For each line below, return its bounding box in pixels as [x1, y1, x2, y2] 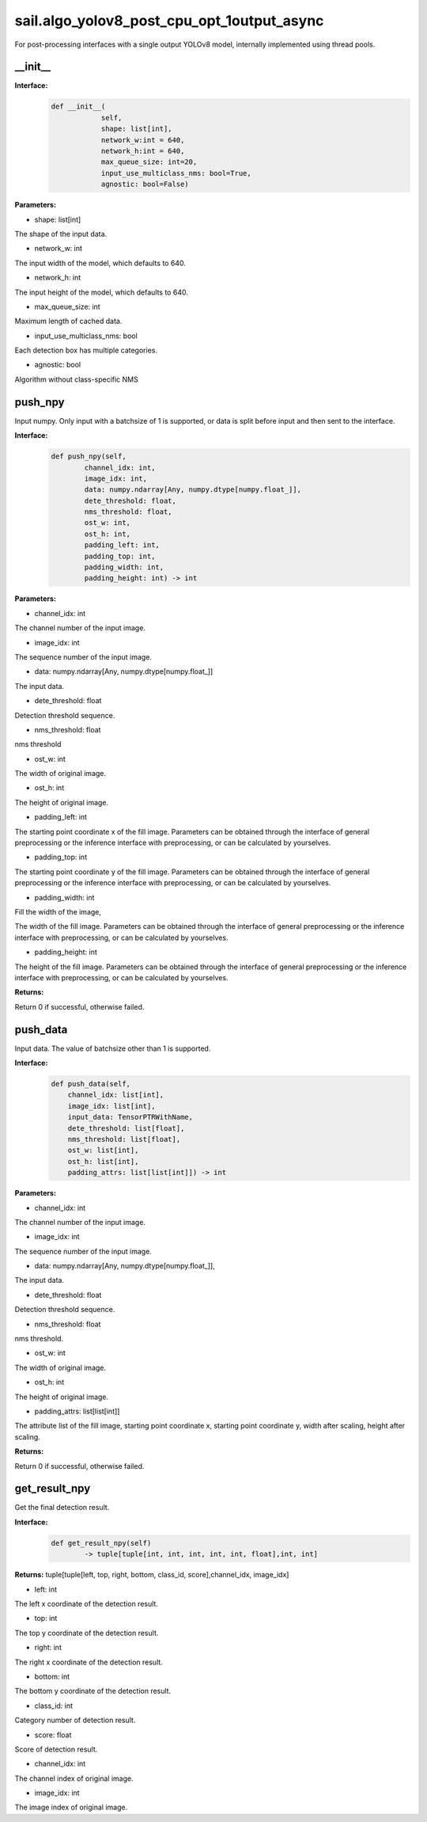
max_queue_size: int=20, [100, 158, 198, 166]
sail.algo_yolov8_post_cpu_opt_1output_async [14, 12, 324, 29]
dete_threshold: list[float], [67, 1124, 185, 1132]
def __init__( [51, 102, 106, 111]
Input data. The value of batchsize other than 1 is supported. [14, 1044, 211, 1053]
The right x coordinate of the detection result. [14, 1657, 164, 1667]
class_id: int [34, 1701, 74, 1710]
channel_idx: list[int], [67, 1090, 164, 1100]
